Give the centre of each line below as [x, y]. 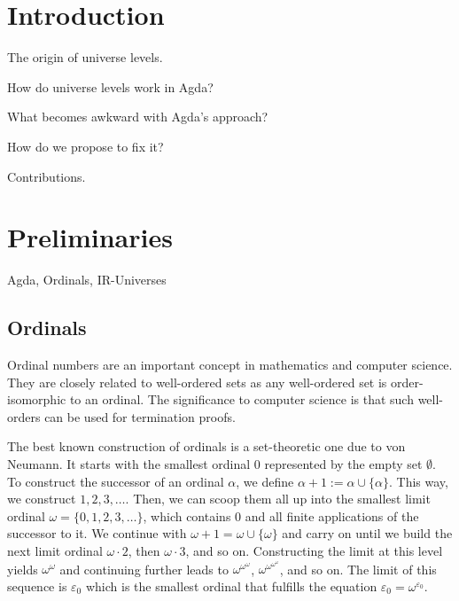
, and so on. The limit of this [358, 569]
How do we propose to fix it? [86, 146]
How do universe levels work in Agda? [110, 86]
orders [24, 416]
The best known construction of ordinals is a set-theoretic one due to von [206, 446]
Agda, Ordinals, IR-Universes [87, 280]
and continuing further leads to [144, 569]
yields [23, 569]
